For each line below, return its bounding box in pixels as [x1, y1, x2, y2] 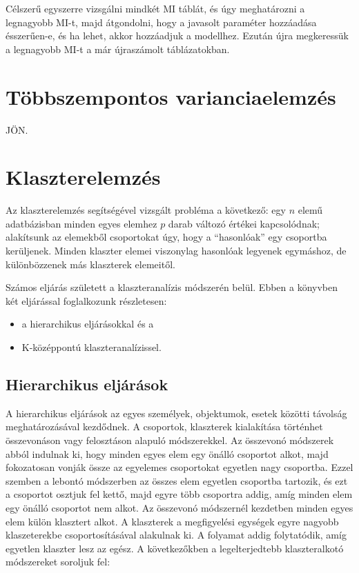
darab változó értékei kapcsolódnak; [168, 216, 320, 230]
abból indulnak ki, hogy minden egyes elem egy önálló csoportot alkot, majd [6, 446, 329, 461]
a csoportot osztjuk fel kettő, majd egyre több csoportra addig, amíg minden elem [6, 487, 353, 501]
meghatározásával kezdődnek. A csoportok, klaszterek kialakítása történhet [6, 419, 323, 434]
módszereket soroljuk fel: [6, 554, 110, 569]
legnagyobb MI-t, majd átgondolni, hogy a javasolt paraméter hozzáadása [6, 14, 317, 29]
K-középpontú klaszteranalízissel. [21, 339, 162, 354]
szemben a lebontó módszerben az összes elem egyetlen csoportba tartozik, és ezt [6, 473, 348, 487]
